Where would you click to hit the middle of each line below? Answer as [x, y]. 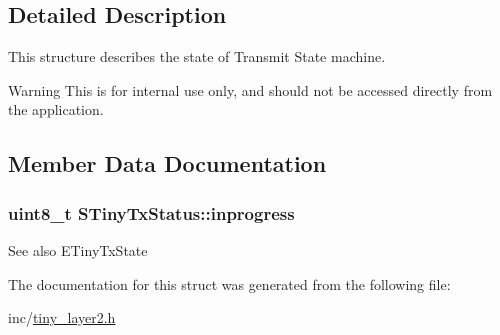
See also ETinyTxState [78, 249]
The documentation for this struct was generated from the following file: [229, 283]
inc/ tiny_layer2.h [62, 317]
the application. [56, 109]
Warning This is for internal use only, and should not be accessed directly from [250, 89]
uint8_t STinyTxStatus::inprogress [151, 212]
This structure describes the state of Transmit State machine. [197, 56]
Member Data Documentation [167, 163]
